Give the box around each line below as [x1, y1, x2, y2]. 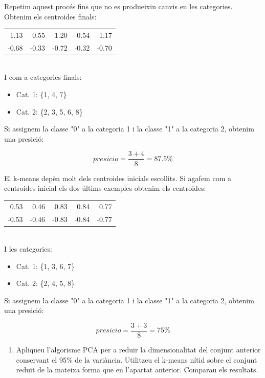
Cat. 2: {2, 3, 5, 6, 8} [16, 106, 83, 117]
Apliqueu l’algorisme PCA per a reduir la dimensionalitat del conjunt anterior [16, 344, 261, 354]
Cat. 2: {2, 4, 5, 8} [16, 278, 75, 288]
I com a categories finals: [4, 72, 82, 82]
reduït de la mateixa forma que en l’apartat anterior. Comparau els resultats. [16, 364, 258, 375]
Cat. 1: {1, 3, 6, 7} [16, 260, 75, 271]
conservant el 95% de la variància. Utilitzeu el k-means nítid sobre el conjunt [16, 354, 257, 365]
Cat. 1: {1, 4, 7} [16, 89, 67, 100]
